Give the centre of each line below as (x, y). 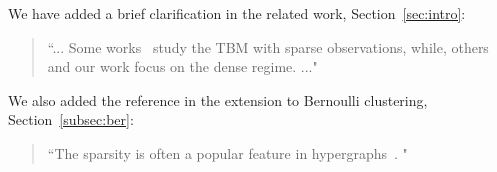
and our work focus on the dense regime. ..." (182, 66)
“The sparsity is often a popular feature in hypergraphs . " (227, 152)
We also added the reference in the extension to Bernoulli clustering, (218, 99)
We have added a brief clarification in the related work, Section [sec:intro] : (237, 13)
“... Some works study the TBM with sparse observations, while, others (268, 46)
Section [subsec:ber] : (71, 119)
